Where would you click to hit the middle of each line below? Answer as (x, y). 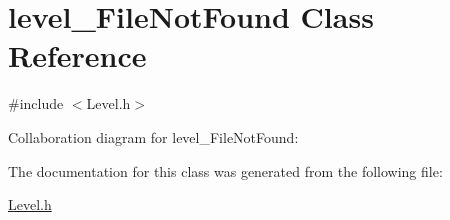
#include (36, 103)
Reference (77, 55)
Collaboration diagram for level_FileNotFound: (153, 136)
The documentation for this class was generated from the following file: (225, 170)
